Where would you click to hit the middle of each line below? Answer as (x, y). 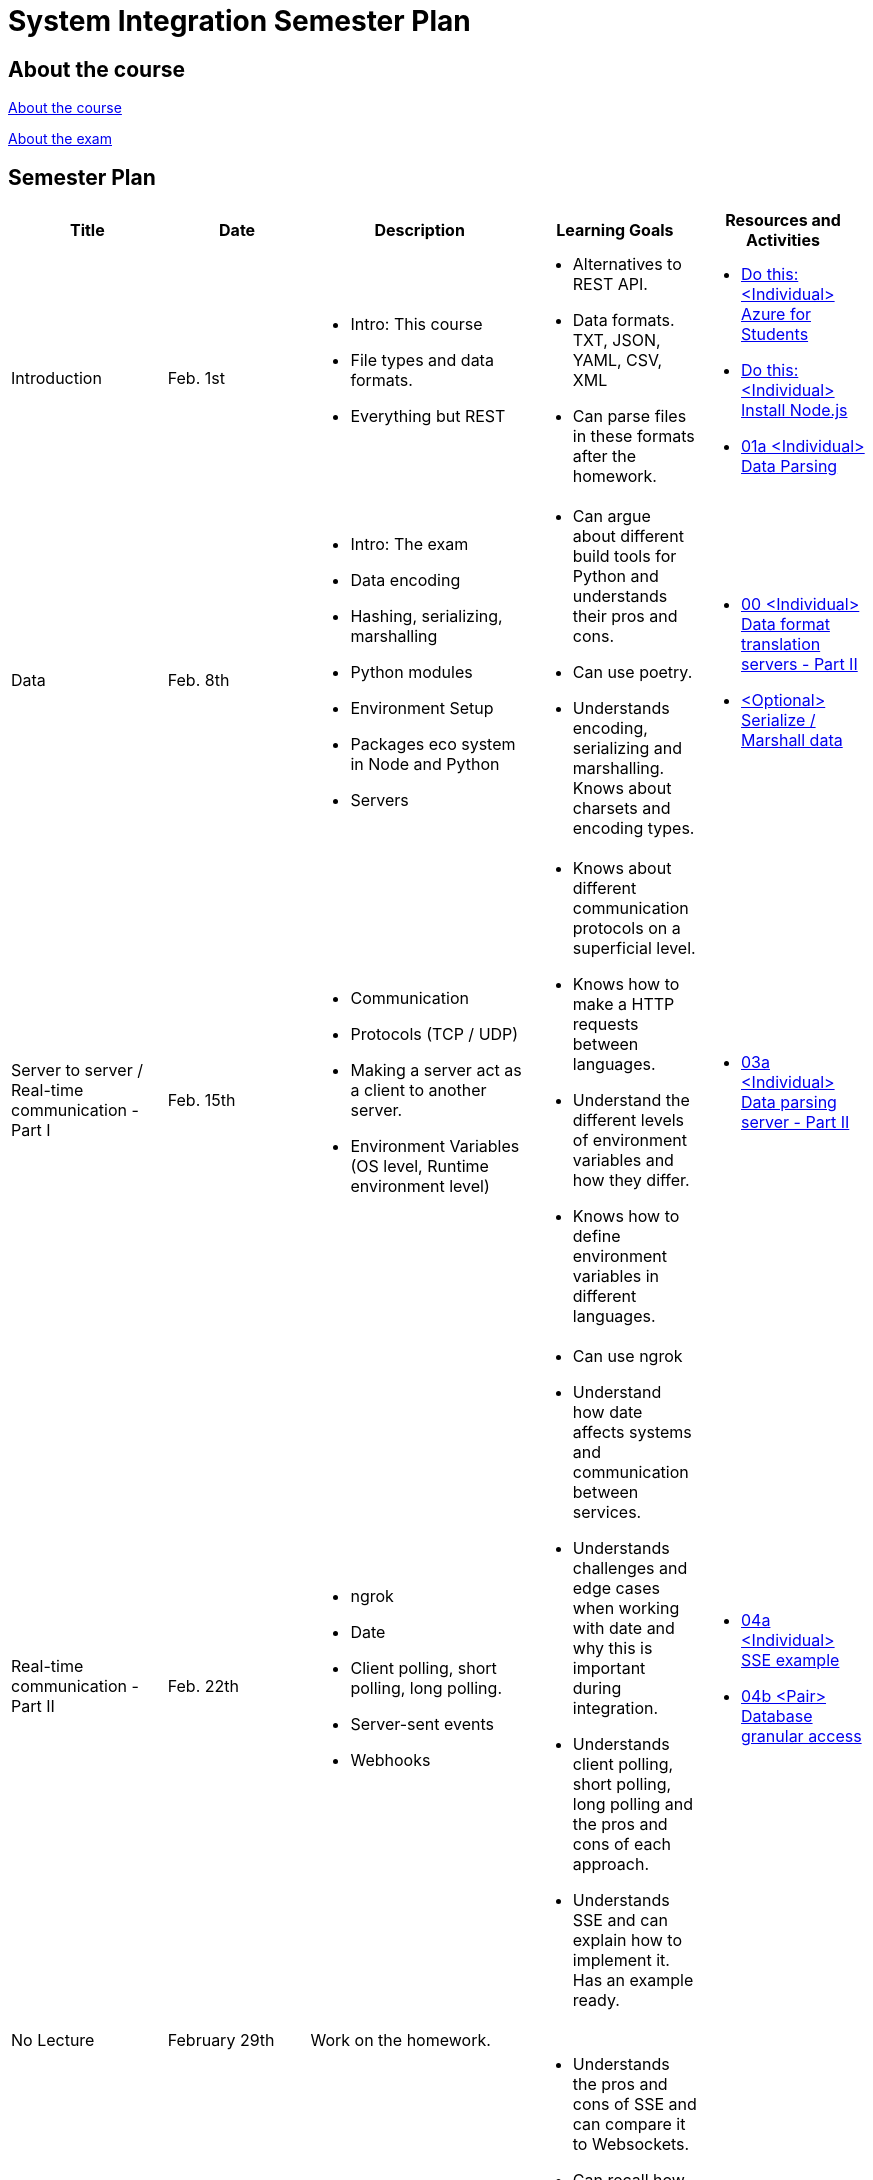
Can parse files (629, 416)
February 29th (221, 2040)
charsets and (621, 808)
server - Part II (795, 1122)
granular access (801, 1736)
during (597, 1688)
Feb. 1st (196, 378)
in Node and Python (425, 764)
